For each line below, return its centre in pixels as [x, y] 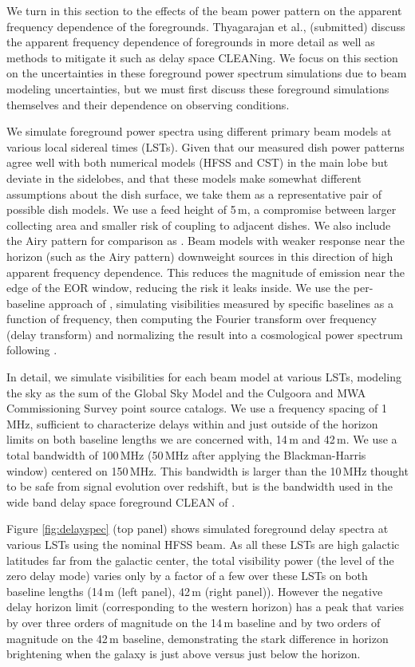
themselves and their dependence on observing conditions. [148, 104]
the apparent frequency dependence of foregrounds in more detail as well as [191, 42]
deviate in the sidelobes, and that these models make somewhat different [184, 178]
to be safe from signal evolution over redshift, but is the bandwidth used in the [200, 486]
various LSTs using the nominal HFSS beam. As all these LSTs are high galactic [203, 544]
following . [32, 350]
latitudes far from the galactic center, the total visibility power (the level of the [200, 560]
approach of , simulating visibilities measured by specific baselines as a [221, 303]
